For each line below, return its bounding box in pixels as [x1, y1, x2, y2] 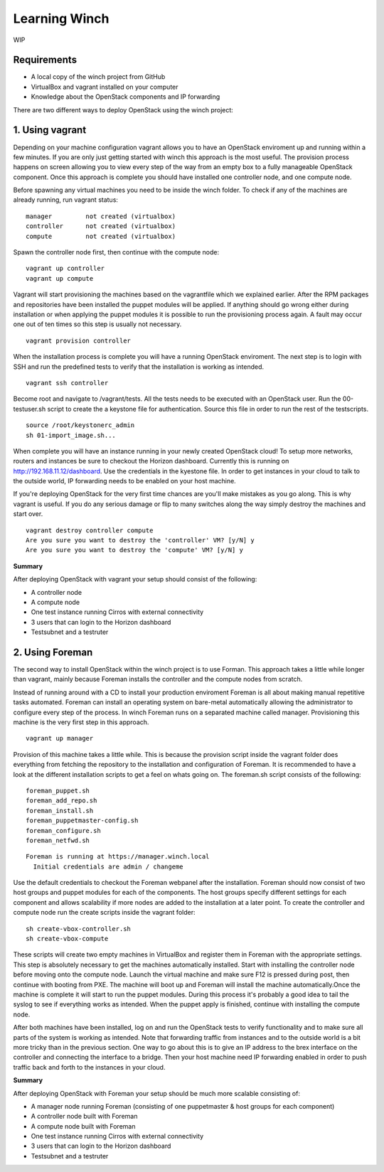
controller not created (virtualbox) [26, 222, 176, 230]
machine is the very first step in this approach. [13, 718, 149, 726]
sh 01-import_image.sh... [26, 431, 117, 439]
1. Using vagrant [13, 124, 87, 136]
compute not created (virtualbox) [26, 232, 176, 240]
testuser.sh [13, 404, 46, 413]
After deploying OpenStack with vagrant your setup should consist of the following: [13, 575, 257, 584]
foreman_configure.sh [26, 827, 101, 834]
